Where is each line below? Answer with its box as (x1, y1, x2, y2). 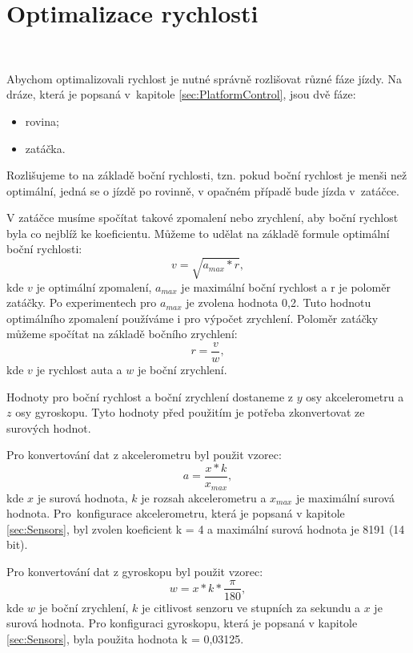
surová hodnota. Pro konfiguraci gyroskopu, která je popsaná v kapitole (6, 615, 358, 631)
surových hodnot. (6, 419, 91, 436)
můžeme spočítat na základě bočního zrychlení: (6, 325, 238, 342)
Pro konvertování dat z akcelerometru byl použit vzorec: (6, 446, 282, 463)
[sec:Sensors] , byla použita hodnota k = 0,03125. (6, 630, 244, 647)
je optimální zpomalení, (36, 278, 152, 295)
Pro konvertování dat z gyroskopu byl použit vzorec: (6, 562, 263, 579)
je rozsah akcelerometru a (141, 489, 267, 506)
